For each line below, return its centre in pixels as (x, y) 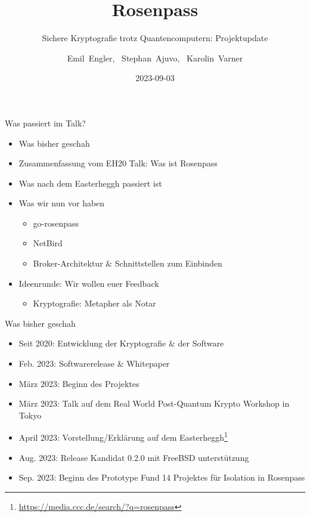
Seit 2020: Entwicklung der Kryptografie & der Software (121, 343)
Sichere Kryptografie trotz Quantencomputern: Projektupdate (155, 38)
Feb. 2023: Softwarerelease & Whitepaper (94, 363)
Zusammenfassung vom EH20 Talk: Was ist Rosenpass (118, 163)
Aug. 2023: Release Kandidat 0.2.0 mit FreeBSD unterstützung (134, 457)
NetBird (48, 243)
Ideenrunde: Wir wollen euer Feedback (89, 283)
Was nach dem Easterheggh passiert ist (90, 183)
